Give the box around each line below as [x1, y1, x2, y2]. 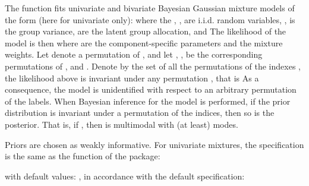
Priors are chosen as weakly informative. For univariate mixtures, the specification [5, 138, 304, 150]
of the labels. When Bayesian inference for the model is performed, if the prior [5, 94, 291, 107]
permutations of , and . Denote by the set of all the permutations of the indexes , [5, 59, 301, 72]
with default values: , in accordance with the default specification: [5, 169, 245, 182]
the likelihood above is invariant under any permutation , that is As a [5, 71, 259, 84]
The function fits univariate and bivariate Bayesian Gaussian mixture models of [5, 2, 295, 14]
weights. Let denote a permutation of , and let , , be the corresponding [5, 48, 263, 61]
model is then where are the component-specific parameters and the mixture [5, 36, 283, 49]
